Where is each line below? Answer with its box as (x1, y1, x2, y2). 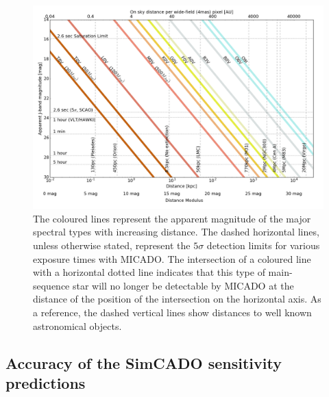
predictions (5, 372, 86, 394)
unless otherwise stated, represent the (33, 238, 191, 253)
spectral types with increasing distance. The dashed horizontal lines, (33, 225, 319, 239)
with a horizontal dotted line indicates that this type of (33, 265, 265, 279)
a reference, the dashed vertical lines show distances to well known (33, 305, 312, 320)
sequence (33, 278, 70, 292)
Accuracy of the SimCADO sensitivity (5, 352, 282, 373)
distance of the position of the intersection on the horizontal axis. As (33, 292, 321, 306)
